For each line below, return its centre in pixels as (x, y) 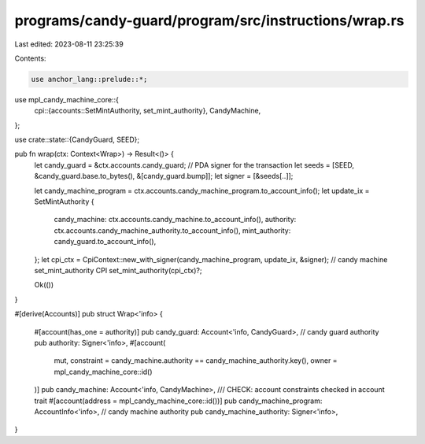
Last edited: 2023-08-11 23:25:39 (69, 44)
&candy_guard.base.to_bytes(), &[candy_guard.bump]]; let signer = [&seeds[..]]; (164, 176)
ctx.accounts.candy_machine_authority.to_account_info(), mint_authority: (172, 230)
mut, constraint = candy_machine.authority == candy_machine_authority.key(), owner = (196, 361)
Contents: (30, 58)
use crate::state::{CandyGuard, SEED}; (77, 140)
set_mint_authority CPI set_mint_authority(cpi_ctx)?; (118, 270)
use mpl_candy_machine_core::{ (67, 99)
